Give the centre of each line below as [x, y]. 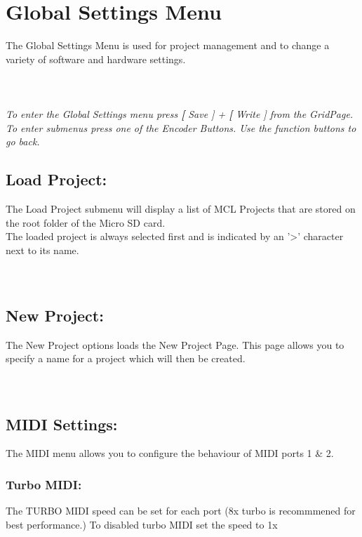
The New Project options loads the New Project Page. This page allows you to [175, 344]
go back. [23, 141]
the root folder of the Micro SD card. [86, 222]
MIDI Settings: [62, 424]
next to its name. [42, 250]
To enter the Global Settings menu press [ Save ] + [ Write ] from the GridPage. [180, 114]
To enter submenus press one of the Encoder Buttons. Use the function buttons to [181, 127]
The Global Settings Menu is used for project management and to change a [168, 45]
